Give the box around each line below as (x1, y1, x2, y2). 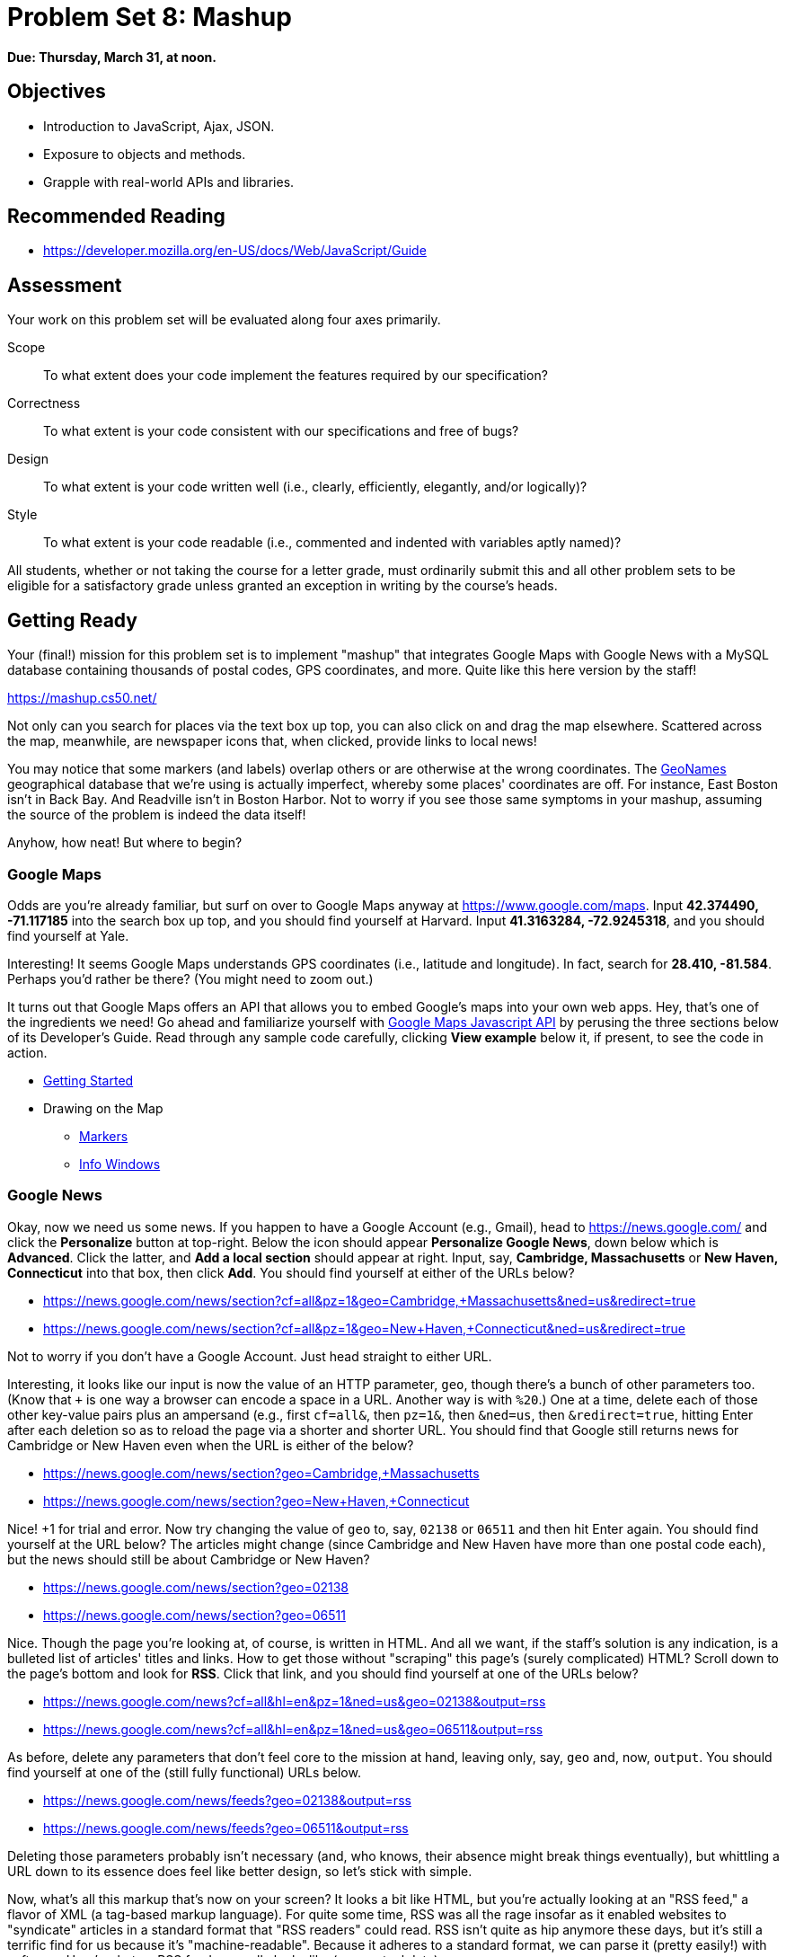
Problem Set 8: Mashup (7, 2, 292, 32)
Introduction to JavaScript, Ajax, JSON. (43, 118, 275, 134)
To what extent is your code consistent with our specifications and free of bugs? (43, 423, 519, 439)
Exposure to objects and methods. (43, 146, 246, 162)
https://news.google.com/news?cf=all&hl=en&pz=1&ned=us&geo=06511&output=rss (43, 1721, 543, 1737)
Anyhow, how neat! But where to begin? (7, 835, 243, 851)
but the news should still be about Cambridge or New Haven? (7, 1551, 370, 1567)
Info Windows (79, 1156, 161, 1172)
